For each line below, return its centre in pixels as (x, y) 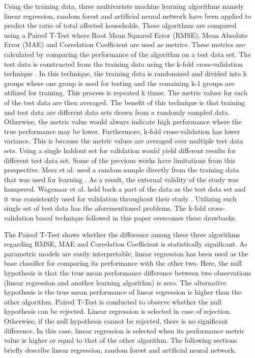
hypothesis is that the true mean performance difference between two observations (127, 273)
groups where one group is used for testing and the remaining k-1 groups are (119, 83)
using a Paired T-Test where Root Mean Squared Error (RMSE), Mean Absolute (126, 35)
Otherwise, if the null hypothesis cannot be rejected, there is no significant (116, 321)
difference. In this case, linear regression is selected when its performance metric (124, 330)
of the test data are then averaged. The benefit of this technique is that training (125, 102)
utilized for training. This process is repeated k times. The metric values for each (126, 93)
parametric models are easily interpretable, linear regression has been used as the (126, 253)
